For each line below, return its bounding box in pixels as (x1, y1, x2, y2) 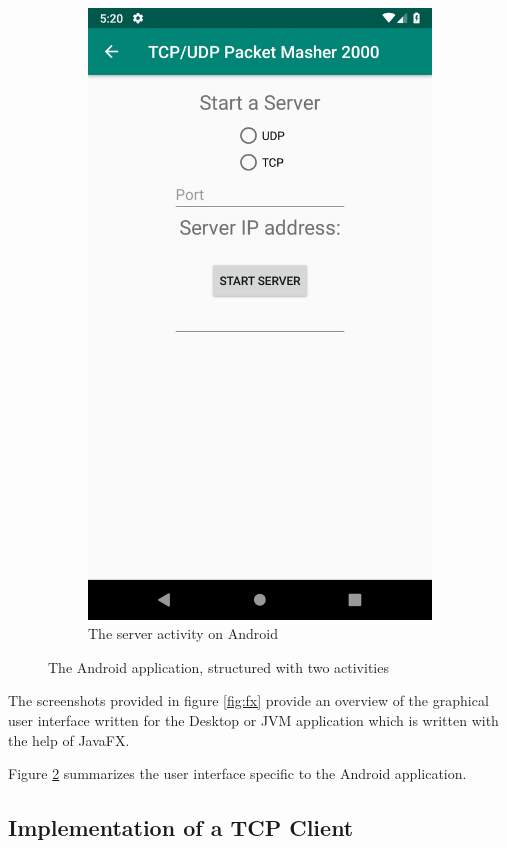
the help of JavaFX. (8, 729, 130, 750)
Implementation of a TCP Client (8, 812, 354, 843)
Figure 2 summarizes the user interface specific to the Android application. (8, 763, 467, 784)
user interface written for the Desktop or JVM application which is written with (8, 709, 499, 730)
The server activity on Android (88, 623, 278, 644)
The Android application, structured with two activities (48, 656, 389, 677)
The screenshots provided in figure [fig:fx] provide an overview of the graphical (8, 690, 489, 711)
